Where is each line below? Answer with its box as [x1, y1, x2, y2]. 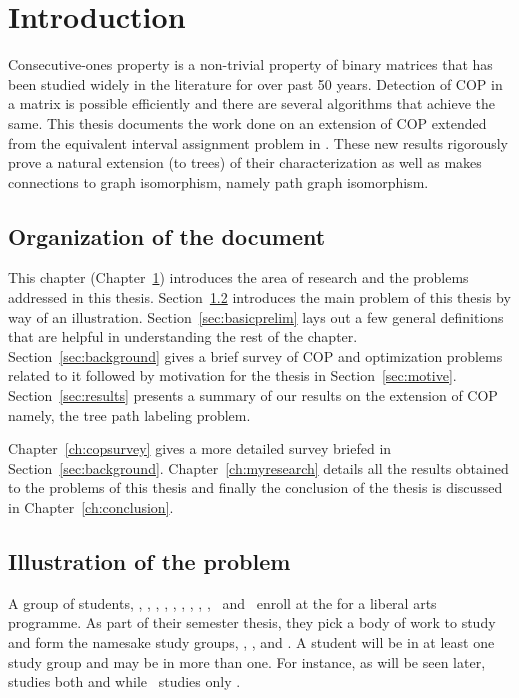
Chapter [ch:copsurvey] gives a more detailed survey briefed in [8, 438, 392, 459]
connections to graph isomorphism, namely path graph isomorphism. [8, 171, 429, 192]
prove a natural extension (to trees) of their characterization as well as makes [8, 152, 482, 173]
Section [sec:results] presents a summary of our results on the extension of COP [8, 385, 498, 406]
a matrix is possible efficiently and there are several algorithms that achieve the [8, 93, 496, 114]
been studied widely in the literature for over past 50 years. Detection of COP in [8, 73, 503, 94]
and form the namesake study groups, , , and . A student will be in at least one [8, 632, 495, 652]
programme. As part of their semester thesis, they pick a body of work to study [8, 612, 496, 633]
